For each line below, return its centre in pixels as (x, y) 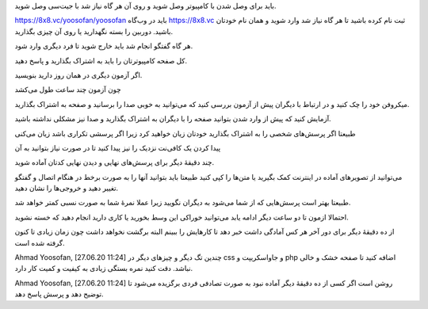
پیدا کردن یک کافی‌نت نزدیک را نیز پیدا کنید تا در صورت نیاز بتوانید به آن (118, 147)
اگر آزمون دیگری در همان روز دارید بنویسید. (78, 74)
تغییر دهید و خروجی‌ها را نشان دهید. (67, 188)
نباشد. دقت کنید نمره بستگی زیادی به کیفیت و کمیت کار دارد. (104, 269)
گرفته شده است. (40, 242)
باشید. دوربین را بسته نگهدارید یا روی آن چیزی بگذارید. (94, 31)
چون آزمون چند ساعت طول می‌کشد (68, 90)
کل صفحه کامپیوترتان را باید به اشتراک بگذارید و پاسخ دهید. (101, 60)
